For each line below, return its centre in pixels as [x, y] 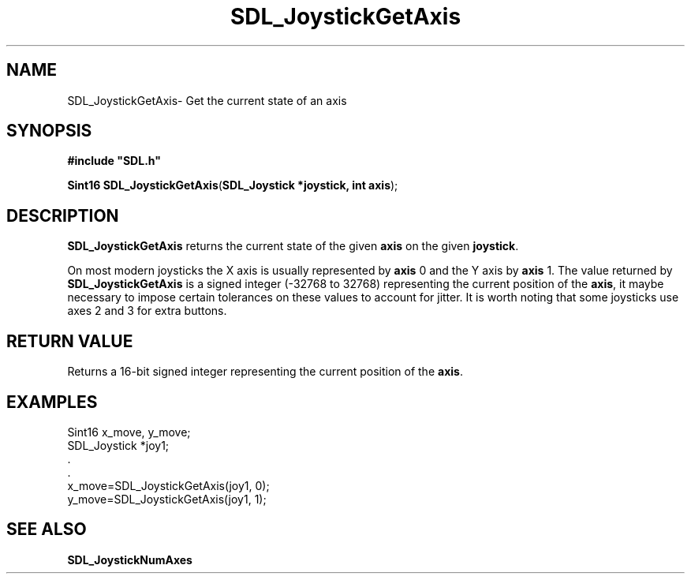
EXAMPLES [52, 402]
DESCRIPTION [63, 215]
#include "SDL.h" [114, 161]
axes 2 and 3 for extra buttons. [147, 311]
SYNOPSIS [49, 131]
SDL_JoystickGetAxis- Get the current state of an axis [207, 100]
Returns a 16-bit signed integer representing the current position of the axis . [265, 372]
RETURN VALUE [70, 341]
